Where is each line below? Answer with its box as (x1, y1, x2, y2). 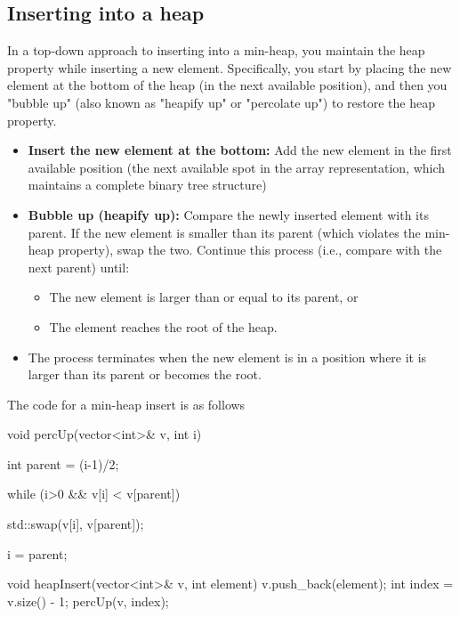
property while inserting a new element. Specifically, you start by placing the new (7, 58, 452, 77)
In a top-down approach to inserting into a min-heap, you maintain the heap (7, 41, 425, 60)
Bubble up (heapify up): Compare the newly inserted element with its (28, 205, 429, 223)
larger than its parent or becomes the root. (28, 365, 262, 384)
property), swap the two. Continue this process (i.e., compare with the (58, 240, 442, 259)
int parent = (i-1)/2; (7, 454, 119, 473)
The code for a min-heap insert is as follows (7, 394, 246, 413)
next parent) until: (28, 257, 130, 276)
